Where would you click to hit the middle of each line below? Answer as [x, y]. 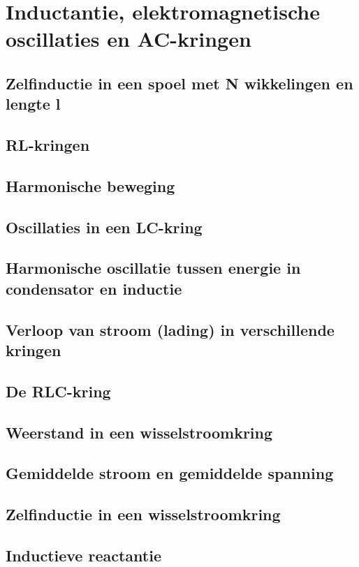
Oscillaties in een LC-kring [104, 227]
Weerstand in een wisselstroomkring [139, 432]
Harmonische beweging [90, 185]
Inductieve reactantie [83, 555]
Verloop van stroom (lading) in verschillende [170, 329]
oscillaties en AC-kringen [129, 39]
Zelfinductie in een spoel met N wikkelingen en [179, 83]
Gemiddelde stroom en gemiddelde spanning [170, 473]
